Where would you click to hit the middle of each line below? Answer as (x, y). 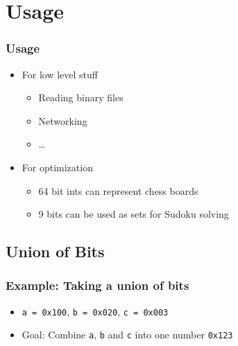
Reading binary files (81, 97)
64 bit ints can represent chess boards (118, 190)
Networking (63, 120)
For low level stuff (60, 74)
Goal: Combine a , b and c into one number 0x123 (127, 335)
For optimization (57, 167)
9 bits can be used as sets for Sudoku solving (134, 214)
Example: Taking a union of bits (97, 285)
